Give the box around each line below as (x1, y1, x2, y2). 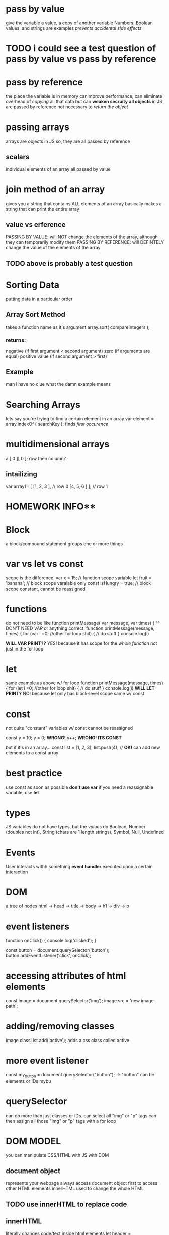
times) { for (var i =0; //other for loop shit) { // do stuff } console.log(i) (6, 630, 149, 636)
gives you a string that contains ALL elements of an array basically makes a (6, 200, 162, 207)
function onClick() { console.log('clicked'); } (6, 938, 97, 944)
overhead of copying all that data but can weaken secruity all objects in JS (6, 99, 163, 105)
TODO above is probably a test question (6, 259, 133, 268)
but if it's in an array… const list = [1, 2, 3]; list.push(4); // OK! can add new (6, 744, 160, 751)
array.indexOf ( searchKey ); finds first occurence (6, 421, 109, 427)
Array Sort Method (6, 310, 66, 319)
